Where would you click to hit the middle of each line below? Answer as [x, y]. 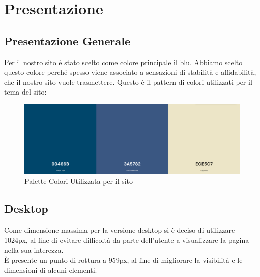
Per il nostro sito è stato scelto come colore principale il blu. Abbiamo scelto [123, 62]
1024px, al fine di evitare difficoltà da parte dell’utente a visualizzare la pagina [127, 240]
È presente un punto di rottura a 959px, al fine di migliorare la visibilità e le [123, 260]
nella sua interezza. [34, 250]
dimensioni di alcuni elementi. [51, 270]
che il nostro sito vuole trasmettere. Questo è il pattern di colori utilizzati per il [128, 82]
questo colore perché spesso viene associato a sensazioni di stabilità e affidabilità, [130, 72]
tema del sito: [25, 92]
